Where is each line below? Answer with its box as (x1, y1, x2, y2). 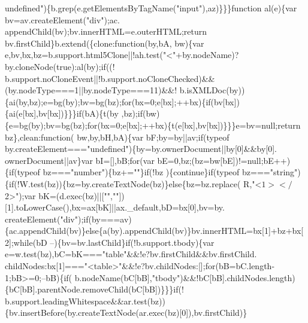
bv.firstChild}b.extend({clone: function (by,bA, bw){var (5, 36, 204, 49)
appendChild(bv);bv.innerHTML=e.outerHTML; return (5, 25, 207, 38)
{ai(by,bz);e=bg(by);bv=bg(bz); (5, 95, 122, 108)
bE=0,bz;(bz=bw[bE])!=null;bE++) (157, 154, 291, 166)
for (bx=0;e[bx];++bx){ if (121, 95, 211, 108)
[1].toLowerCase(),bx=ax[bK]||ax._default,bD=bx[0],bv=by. (5, 201, 225, 214)
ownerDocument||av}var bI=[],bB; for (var (5, 154, 155, 166)
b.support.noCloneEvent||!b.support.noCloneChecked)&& (5, 72, 215, 84)
